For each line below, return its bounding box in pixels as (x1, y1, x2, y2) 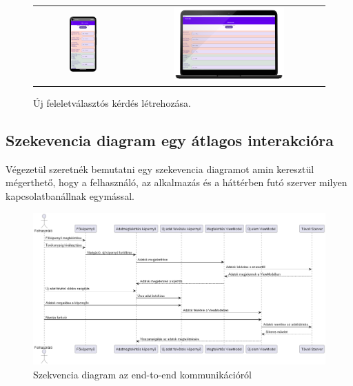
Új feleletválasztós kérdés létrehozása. (33, 96, 192, 110)
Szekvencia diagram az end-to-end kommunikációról (33, 367, 252, 381)
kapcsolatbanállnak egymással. (6, 189, 134, 203)
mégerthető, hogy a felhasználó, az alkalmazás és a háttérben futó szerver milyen (6, 175, 347, 190)
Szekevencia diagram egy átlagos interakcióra (6, 130, 334, 151)
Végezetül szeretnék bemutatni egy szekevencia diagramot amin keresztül (6, 161, 314, 176)
